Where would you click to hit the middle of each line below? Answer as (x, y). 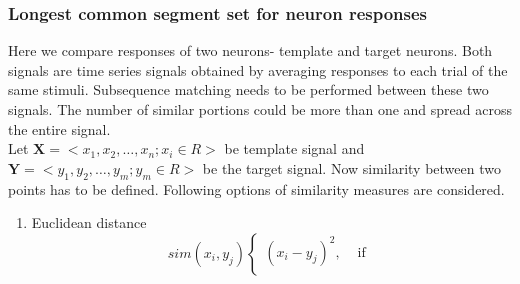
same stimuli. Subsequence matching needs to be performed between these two (248, 89)
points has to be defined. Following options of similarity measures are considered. (256, 188)
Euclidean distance (89, 222)
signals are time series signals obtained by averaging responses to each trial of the (258, 69)
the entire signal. (59, 128)
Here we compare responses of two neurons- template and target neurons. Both (250, 50)
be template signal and (294, 148)
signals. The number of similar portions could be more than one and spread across (260, 109)
